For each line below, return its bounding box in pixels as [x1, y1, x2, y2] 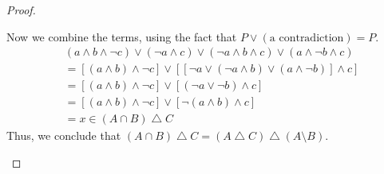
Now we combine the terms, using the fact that [6, 28, 237, 44]
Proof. [6, 2, 36, 17]
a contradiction [269, 32, 344, 44]
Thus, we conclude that [6, 127, 121, 144]
